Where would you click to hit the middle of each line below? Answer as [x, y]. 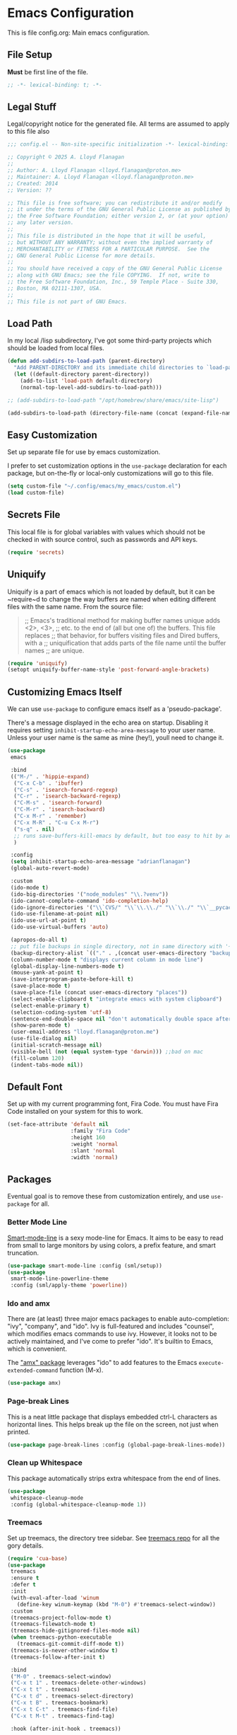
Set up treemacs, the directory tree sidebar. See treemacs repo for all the [114, 1538]
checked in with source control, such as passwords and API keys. [103, 539]
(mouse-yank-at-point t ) [47, 973]
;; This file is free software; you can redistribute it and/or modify [115, 203]
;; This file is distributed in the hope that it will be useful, [107, 236]
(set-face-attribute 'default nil [58, 1124]
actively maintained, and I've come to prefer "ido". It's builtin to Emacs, [110, 1342]
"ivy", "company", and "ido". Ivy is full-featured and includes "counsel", [111, 1326]
